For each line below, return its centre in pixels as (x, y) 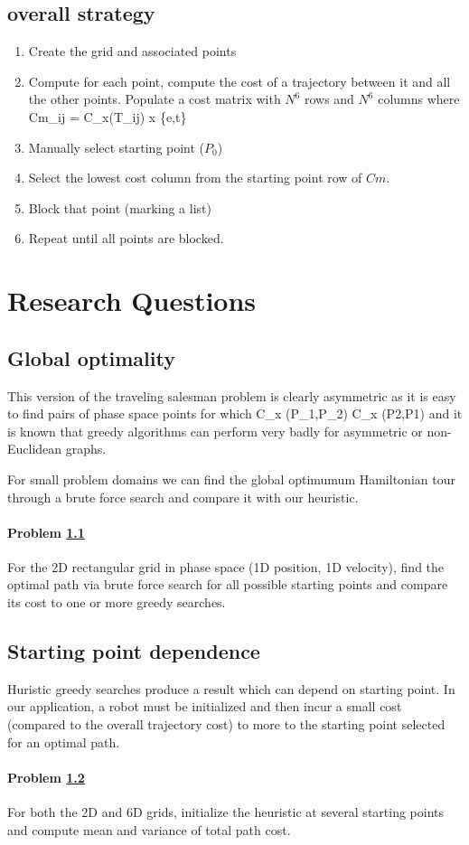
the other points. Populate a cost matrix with (155, 99)
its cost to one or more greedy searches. (117, 602)
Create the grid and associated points (132, 51)
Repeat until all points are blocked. (126, 238)
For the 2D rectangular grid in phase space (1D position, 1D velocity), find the (226, 566)
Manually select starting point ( (117, 147)
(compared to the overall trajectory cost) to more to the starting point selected (226, 724)
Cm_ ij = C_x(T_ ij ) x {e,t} (108, 116)
